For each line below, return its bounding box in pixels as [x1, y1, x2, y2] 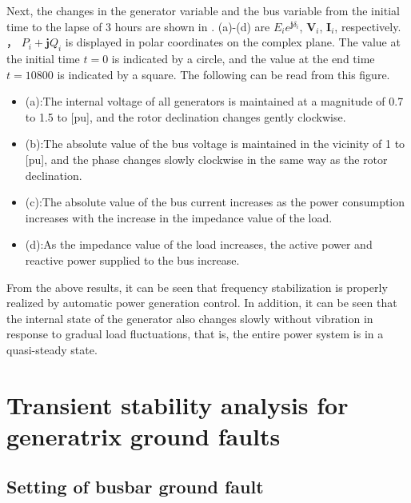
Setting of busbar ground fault [6, 474, 264, 499]
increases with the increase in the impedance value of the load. [25, 209, 333, 226]
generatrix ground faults [6, 419, 281, 452]
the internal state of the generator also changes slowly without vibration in [6, 309, 373, 326]
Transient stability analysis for [6, 388, 349, 421]
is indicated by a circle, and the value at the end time [111, 50, 375, 66]
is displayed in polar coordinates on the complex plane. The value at [65, 34, 401, 50]
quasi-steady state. [6, 341, 98, 357]
